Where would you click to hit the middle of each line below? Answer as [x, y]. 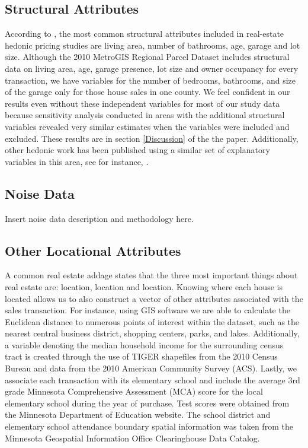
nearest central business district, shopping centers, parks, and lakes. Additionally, [152, 333]
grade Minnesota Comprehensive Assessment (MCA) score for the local [134, 391]
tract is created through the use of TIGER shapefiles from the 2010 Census [141, 356]
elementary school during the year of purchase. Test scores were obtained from [147, 403]
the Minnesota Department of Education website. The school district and [138, 414]
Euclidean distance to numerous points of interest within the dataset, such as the [152, 321]
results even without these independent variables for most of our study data [142, 103]
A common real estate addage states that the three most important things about [151, 275]
